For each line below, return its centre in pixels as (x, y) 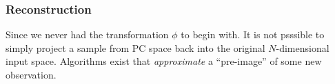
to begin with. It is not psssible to (253, 34)
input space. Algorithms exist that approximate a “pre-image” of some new (164, 61)
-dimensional (303, 47)
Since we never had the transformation (87, 34)
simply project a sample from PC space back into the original (135, 47)
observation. (31, 74)
